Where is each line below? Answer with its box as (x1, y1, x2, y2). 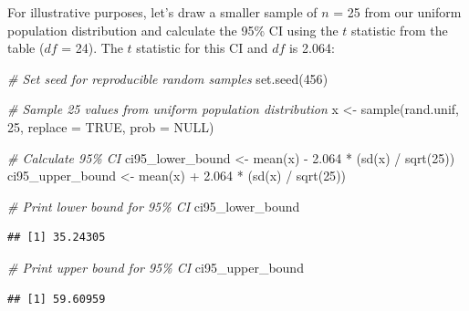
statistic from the (351, 20, 448, 39)
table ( (7, 38, 45, 57)
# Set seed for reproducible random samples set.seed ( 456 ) (7, 68, 328, 88)
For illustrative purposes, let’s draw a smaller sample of (7, 3, 318, 21)
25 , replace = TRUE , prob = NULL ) (7, 117, 214, 136)
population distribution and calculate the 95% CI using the (7, 20, 339, 39)
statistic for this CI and (136, 38, 268, 57)
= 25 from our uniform (333, 3, 462, 21)
